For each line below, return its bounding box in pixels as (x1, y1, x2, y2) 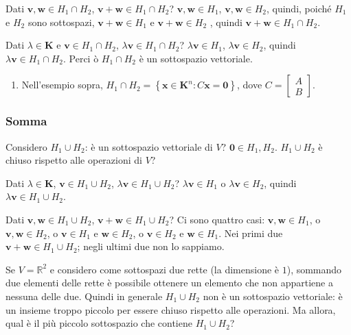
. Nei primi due (218, 225, 283, 240)
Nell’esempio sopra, (21, 77, 103, 92)
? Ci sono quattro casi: (169, 212, 265, 226)
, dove (236, 77, 262, 92)
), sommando (286, 262, 342, 276)
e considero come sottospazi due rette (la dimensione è (49, 262, 280, 276)
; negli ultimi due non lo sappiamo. (77, 239, 225, 253)
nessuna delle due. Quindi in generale (5, 288, 163, 303)
